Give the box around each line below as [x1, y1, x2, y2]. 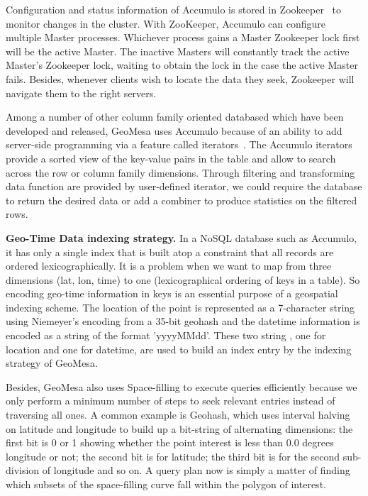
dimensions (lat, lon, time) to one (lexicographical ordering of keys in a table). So [6, 272, 360, 287]
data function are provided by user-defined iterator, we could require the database [6, 179, 362, 194]
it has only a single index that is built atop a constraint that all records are [6, 244, 334, 259]
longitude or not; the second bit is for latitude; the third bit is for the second [6, 448, 340, 463]
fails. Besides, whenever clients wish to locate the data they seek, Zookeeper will [6, 71, 355, 86]
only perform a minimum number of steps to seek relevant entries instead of [6, 393, 335, 408]
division [6, 463, 40, 478]
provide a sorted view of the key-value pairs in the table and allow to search [6, 150, 336, 165]
